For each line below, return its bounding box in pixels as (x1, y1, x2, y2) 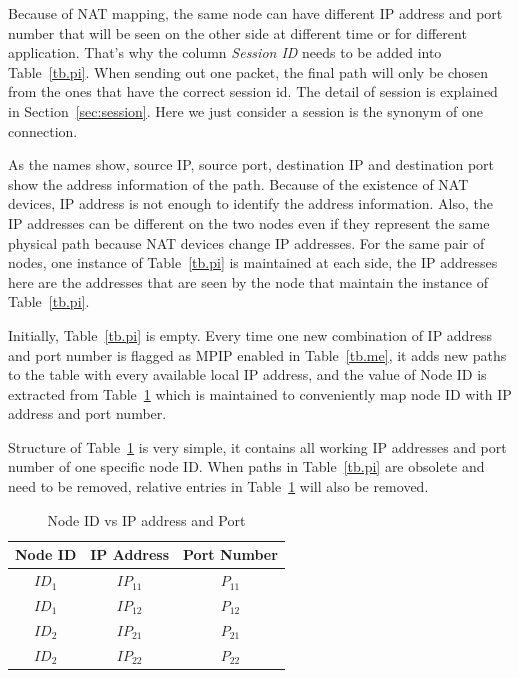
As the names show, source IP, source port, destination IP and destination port (8, 154, 495, 175)
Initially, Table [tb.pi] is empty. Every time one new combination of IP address (8, 324, 493, 345)
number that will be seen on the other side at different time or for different (8, 22, 467, 43)
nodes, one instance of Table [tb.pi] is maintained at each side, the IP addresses (8, 252, 498, 273)
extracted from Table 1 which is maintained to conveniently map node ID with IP (8, 383, 512, 404)
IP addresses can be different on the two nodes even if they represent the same (8, 212, 490, 233)
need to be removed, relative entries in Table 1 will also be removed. (8, 476, 429, 497)
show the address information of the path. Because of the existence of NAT (8, 173, 469, 194)
